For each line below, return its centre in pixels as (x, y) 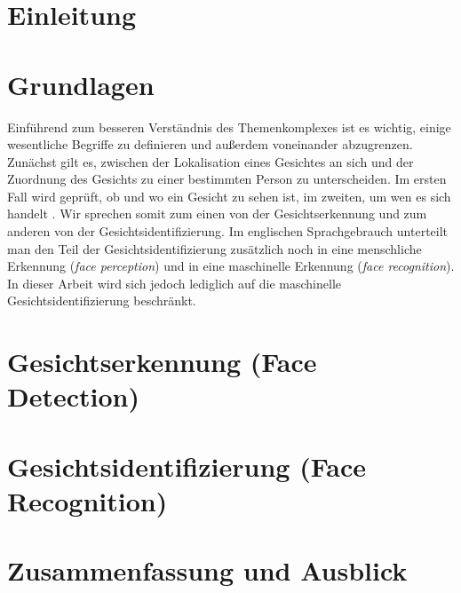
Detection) (73, 396)
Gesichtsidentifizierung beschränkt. (102, 300)
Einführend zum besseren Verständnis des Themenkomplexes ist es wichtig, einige (229, 127)
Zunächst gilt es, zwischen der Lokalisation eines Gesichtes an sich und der (211, 161)
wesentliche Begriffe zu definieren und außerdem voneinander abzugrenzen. (210, 144)
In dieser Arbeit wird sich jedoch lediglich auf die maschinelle (175, 283)
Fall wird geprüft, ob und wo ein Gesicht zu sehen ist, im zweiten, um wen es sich (229, 196)
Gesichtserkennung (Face (162, 362)
